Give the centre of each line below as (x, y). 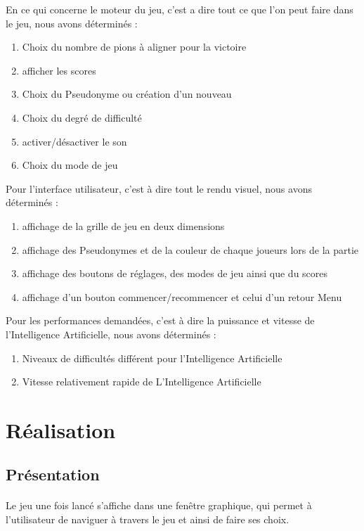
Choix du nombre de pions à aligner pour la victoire (134, 47)
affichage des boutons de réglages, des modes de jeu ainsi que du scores (175, 273)
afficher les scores (59, 70)
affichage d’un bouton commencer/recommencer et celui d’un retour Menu (182, 296)
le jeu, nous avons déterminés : (72, 23)
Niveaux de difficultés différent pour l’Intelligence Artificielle (152, 358)
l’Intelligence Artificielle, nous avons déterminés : (111, 334)
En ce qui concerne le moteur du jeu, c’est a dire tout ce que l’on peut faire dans (180, 9)
